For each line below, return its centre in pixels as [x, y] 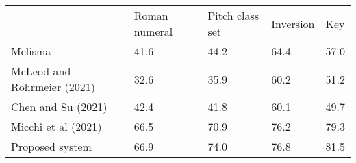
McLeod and [41, 71]
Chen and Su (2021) [59, 106]
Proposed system [51, 146]
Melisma [31, 51]
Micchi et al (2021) [56, 126]
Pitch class [233, 15]
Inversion [293, 23]
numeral [153, 31]
